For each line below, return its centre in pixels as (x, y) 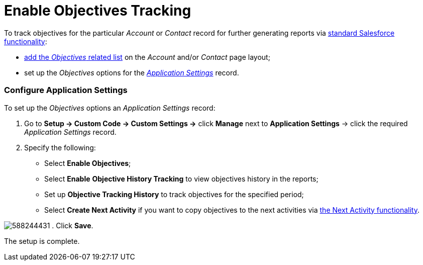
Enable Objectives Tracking (98, 11)
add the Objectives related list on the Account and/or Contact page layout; (147, 57)
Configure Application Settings (66, 90)
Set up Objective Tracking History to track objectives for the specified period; (174, 194)
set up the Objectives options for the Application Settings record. (132, 72)
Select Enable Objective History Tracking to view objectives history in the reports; (181, 179)
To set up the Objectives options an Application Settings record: (110, 108)
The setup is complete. (42, 241)
